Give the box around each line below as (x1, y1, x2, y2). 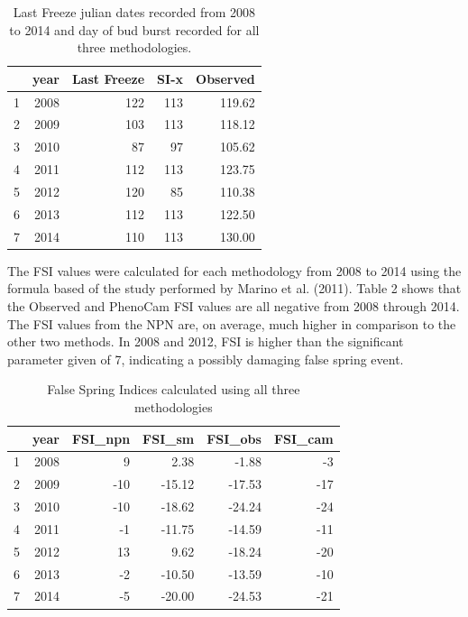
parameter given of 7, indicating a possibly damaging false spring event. (7, 349, 404, 368)
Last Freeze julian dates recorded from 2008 (13, 3, 256, 21)
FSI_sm (142, 428, 195, 447)
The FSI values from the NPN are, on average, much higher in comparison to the (7, 314, 456, 333)
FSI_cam (273, 428, 334, 447)
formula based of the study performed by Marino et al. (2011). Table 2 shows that (7, 279, 462, 298)
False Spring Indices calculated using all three (47, 380, 300, 399)
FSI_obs (206, 428, 262, 447)
